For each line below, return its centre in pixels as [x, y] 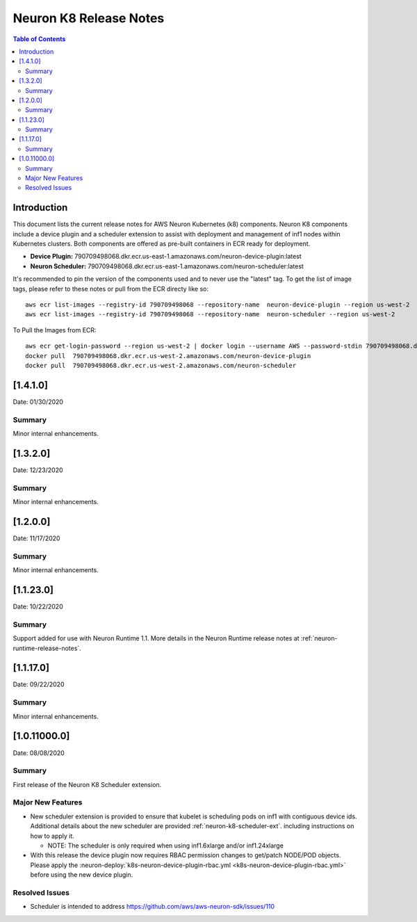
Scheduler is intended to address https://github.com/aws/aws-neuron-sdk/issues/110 [152, 907]
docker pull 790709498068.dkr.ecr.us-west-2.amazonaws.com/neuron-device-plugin [168, 356]
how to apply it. [52, 836]
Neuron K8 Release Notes [89, 18]
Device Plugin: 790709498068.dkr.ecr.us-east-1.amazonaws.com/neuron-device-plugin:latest [166, 257]
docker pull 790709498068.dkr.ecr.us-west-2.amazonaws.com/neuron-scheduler [161, 365]
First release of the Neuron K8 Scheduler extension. [87, 784]
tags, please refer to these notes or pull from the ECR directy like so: [111, 289]
